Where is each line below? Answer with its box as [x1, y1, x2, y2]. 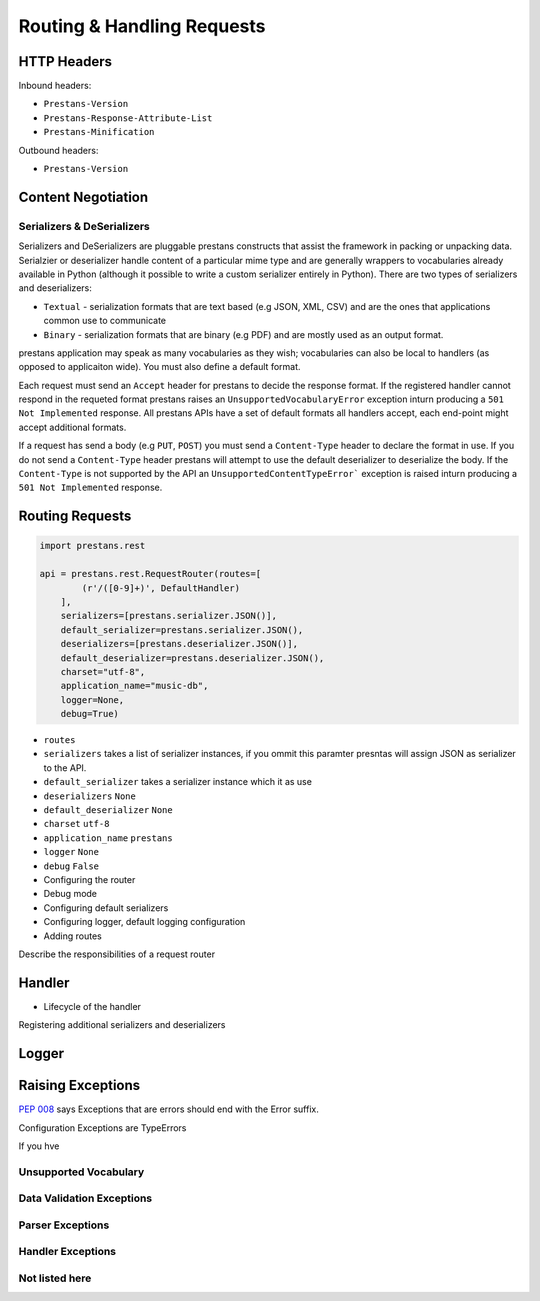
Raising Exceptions [18, 1077, 141, 1094]
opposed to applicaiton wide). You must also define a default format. [18, 361, 301, 373]
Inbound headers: [18, 80, 92, 92]
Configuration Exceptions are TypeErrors [18, 1121, 187, 1134]
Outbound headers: [18, 144, 99, 156]
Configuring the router [43, 874, 136, 885]
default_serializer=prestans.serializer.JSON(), [60, 624, 304, 635]
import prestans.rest [39, 540, 146, 552]
